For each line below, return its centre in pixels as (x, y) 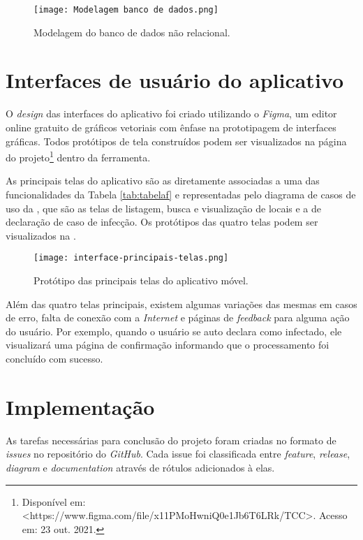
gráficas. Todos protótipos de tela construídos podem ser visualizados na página (176, 141)
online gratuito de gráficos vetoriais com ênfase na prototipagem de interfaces (171, 127)
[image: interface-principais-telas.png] (131, 258)
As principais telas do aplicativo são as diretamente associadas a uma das (163, 181)
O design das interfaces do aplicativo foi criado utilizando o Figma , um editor (171, 114)
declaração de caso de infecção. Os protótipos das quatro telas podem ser (162, 222)
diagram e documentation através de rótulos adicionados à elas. (140, 467)
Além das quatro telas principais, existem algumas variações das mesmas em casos (181, 304)
